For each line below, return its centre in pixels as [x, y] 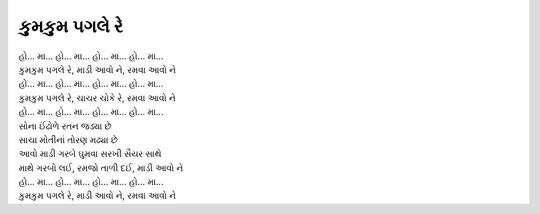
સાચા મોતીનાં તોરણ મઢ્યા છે [68, 139]
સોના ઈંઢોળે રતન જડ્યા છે [65, 126]
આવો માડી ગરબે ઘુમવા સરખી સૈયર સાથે [90, 154]
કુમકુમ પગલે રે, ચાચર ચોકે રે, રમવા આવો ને [97, 97]
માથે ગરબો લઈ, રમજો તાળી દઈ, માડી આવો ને [101, 167]
